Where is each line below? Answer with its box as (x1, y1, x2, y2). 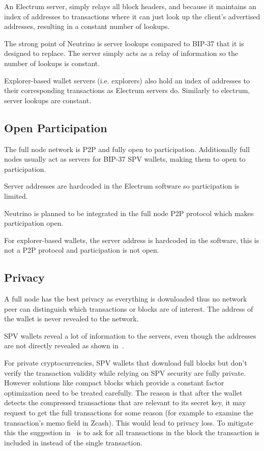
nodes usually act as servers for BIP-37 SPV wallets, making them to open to (4, 154, 246, 164)
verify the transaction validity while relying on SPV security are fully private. (4, 367, 246, 378)
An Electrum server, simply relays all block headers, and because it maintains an (4, 1, 256, 11)
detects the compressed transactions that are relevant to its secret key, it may (4, 397, 246, 408)
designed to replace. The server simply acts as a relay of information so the (4, 48, 238, 58)
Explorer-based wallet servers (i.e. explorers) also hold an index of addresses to (4, 75, 250, 85)
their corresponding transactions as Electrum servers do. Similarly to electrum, (4, 85, 250, 96)
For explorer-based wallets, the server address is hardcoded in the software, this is (4, 234, 259, 245)
